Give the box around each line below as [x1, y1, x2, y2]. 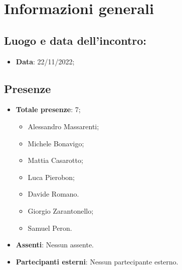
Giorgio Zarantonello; [28, 205, 94, 216]
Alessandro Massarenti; [28, 121, 99, 131]
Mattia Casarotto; [28, 155, 83, 165]
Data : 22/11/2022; [16, 56, 75, 66]
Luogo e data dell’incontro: [4, 32, 147, 48]
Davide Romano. [28, 189, 79, 199]
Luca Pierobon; [28, 171, 75, 182]
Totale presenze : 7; [16, 104, 81, 115]
